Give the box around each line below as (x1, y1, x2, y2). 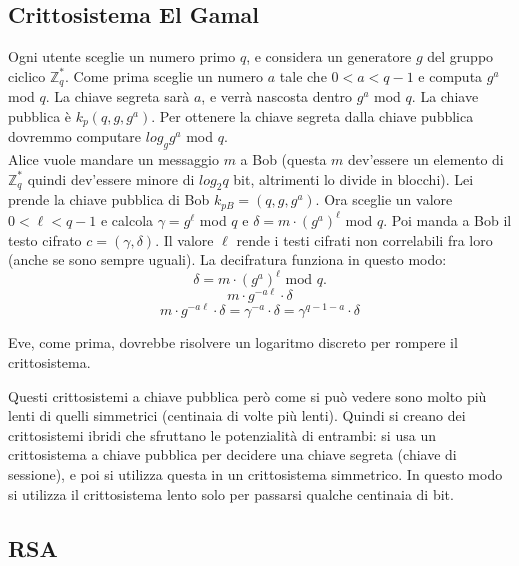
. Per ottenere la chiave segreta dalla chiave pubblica (151, 105, 474, 126)
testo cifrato (8, 229, 82, 250)
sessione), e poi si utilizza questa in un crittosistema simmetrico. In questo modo (8, 463, 503, 484)
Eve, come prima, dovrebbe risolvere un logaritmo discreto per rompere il (8, 332, 458, 353)
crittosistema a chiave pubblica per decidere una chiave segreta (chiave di (8, 444, 457, 465)
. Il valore (155, 229, 214, 250)
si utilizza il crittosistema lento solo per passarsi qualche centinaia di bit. (8, 483, 454, 504)
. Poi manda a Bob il (383, 209, 512, 230)
